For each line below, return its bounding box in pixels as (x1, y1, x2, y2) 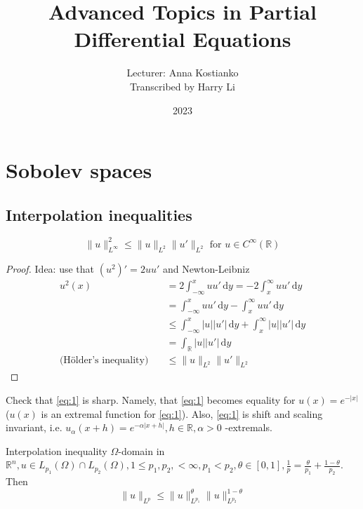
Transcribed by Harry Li (130, 79, 235, 93)
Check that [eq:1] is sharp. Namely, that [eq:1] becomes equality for (6, 393, 296, 407)
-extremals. (225, 420, 272, 435)
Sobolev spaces (6, 156, 152, 184)
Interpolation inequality (6, 443, 107, 458)
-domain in (118, 443, 165, 458)
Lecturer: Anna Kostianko (126, 65, 239, 80)
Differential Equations (74, 25, 291, 53)
